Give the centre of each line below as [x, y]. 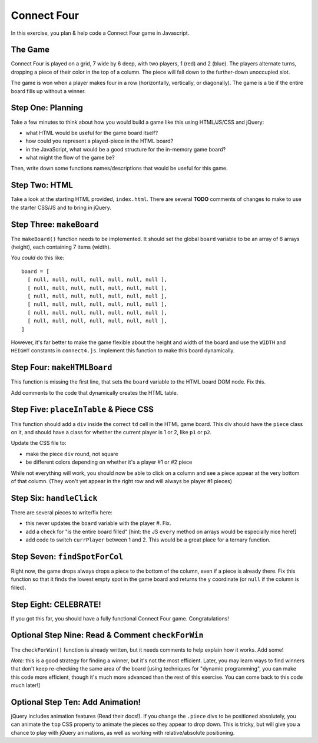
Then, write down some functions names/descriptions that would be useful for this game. [119, 169]
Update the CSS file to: [39, 443]
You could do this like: [38, 258]
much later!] [26, 685]
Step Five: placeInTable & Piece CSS [82, 410]
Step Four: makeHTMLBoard [62, 367]
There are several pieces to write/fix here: [62, 512]
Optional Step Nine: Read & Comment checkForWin [107, 635]
